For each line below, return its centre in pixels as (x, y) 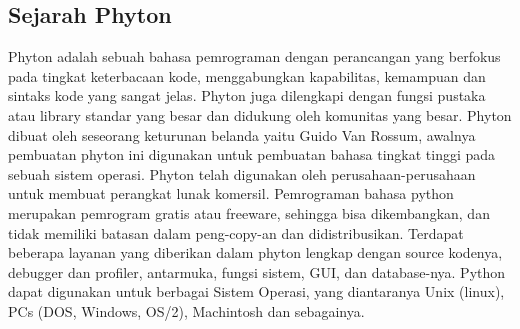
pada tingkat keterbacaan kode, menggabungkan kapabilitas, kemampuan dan (247, 75)
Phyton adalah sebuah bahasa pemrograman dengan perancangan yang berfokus (254, 56)
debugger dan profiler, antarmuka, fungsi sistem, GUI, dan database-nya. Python (257, 271)
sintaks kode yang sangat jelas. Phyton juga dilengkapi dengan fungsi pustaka (247, 95)
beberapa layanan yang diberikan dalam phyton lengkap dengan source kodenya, (255, 252)
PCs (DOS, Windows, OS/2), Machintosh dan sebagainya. (186, 310)
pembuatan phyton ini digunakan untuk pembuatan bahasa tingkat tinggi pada (252, 154)
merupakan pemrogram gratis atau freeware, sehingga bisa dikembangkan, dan (249, 212)
